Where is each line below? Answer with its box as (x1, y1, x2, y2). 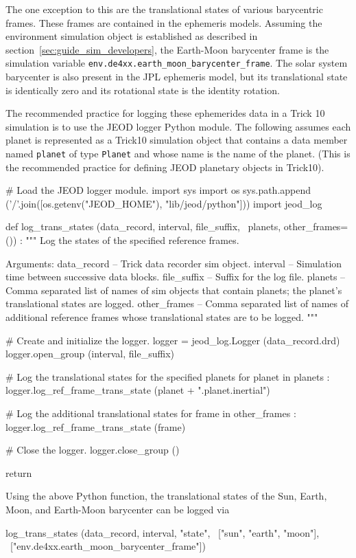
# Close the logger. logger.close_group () (5, 443, 180, 457)
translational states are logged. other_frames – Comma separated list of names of (5, 296, 349, 311)
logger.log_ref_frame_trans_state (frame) (5, 419, 186, 434)
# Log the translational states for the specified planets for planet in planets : (5, 369, 330, 383)
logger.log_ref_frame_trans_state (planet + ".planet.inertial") (5, 383, 270, 397)
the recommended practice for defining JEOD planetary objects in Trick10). (5, 159, 324, 174)
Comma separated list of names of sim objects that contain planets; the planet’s (5, 282, 342, 297)
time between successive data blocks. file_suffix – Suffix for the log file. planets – (5, 269, 346, 284)
